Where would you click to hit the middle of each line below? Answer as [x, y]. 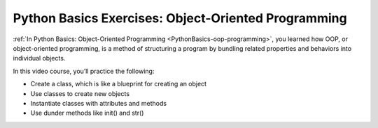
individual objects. [39, 58]
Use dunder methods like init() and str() [87, 113]
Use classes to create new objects [80, 93]
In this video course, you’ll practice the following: [84, 71]
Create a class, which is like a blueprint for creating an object [118, 84]
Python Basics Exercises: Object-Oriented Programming [180, 18]
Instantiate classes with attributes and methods [99, 103]
